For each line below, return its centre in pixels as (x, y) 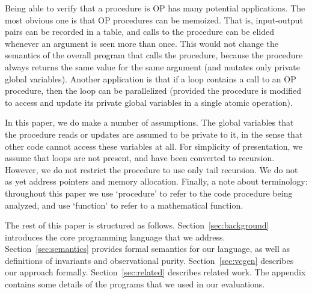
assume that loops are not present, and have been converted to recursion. (140, 158)
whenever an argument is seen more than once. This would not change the (142, 43)
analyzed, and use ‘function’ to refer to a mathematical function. (124, 205)
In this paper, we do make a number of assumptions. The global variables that (149, 122)
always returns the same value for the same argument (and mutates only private (152, 66)
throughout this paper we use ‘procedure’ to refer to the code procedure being (149, 193)
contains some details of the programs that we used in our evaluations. (135, 284)
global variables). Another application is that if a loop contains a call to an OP (151, 78)
